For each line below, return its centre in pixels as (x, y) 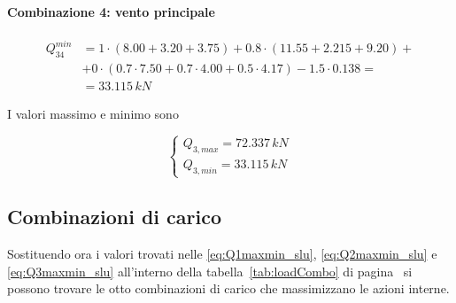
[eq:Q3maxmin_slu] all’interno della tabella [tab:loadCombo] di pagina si (210, 271)
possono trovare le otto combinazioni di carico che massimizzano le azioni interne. (228, 288)
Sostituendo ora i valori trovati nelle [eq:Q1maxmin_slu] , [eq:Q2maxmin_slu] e (222, 254)
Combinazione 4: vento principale (111, 11)
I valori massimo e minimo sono (93, 114)
